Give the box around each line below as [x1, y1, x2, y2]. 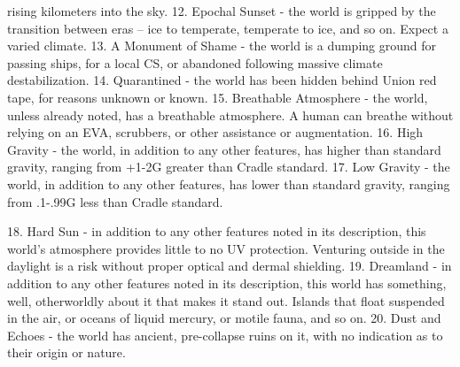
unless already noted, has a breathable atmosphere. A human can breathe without [7, 105, 454, 124]
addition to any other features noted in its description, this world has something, [7, 273, 447, 292]
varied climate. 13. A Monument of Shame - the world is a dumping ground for [7, 36, 437, 55]
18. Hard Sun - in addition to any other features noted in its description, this [7, 222, 426, 241]
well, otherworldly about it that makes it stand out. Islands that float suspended [7, 291, 445, 310]
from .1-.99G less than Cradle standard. [7, 192, 223, 210]
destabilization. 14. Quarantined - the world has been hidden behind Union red [7, 71, 437, 89]
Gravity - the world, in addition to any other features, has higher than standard [7, 140, 441, 158]
